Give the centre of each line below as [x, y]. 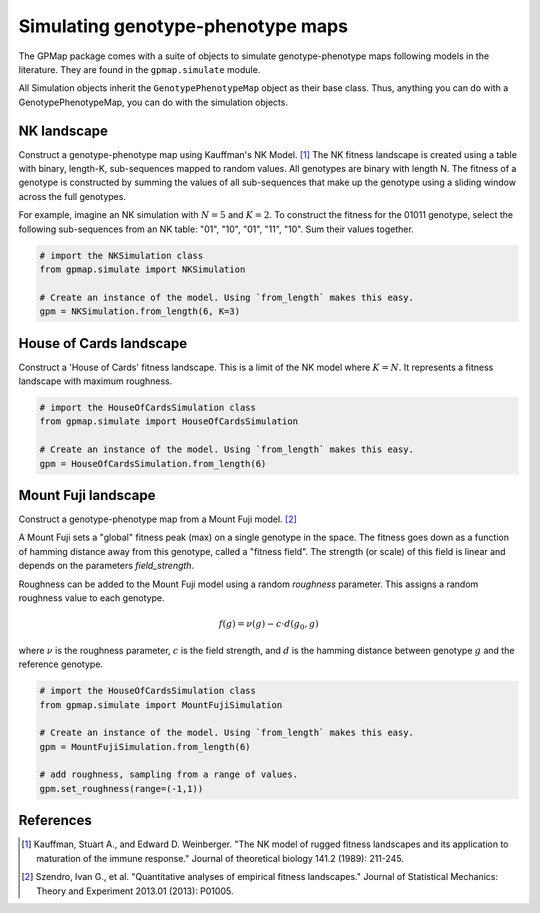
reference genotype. [61, 664]
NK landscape [63, 130]
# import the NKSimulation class [121, 255]
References [55, 820]
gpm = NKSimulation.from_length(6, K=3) [139, 311]
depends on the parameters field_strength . [106, 566]
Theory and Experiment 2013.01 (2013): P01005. [135, 891]
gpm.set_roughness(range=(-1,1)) [121, 788]
